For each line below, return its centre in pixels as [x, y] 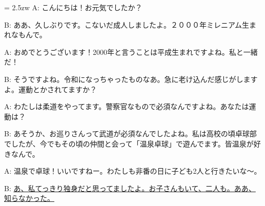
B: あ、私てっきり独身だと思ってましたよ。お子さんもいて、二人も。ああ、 [130, 188]
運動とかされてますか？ [57, 89]
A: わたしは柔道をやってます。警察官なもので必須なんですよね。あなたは [127, 106]
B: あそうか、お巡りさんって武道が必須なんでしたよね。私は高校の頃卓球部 [130, 133]
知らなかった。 [29, 198]
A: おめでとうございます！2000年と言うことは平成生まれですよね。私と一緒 [131, 51]
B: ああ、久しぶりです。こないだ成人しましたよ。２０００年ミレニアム [123, 24]
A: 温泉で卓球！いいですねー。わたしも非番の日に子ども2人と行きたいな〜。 [133, 171]
